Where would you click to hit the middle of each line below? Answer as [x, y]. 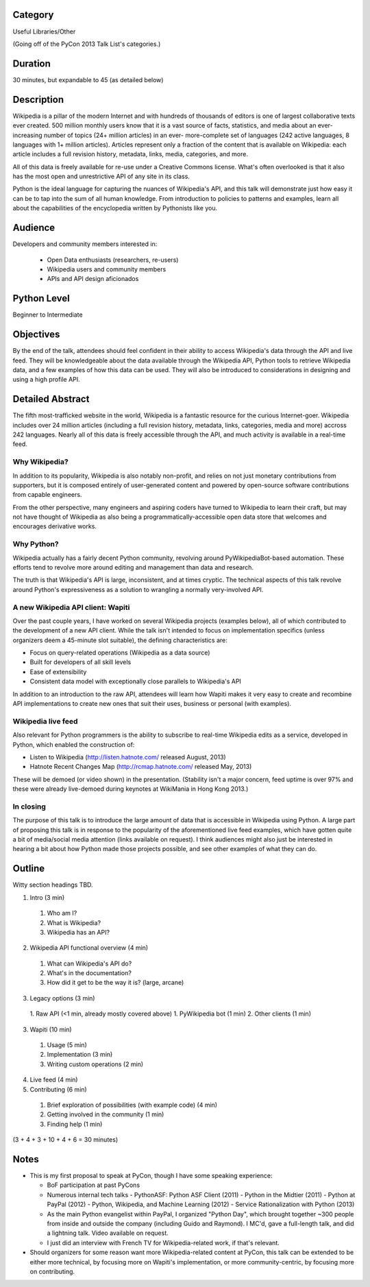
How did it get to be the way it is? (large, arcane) [115, 983]
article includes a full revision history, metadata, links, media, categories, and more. [130, 154]
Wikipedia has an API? [78, 932]
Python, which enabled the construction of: [74, 744]
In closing [29, 807]
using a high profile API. [46, 380]
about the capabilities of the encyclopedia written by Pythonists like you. [115, 208]
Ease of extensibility [58, 672]
